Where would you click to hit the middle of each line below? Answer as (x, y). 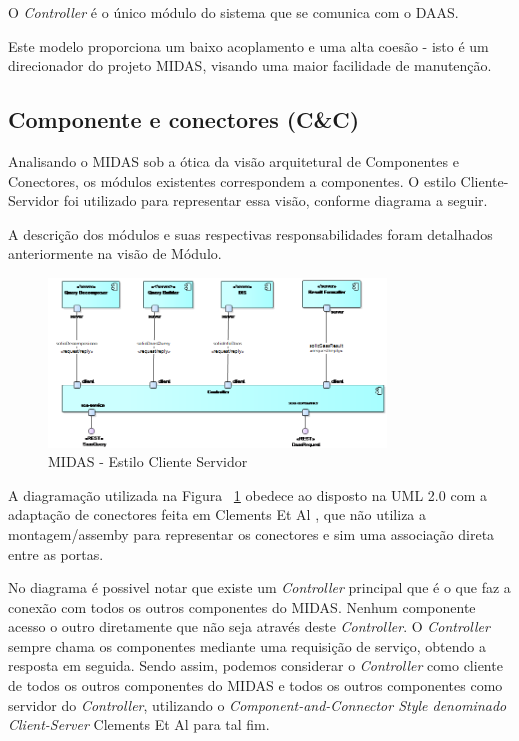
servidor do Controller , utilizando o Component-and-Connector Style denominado (257, 704)
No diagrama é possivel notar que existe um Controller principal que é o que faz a (259, 587)
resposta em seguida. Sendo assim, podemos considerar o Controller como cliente (255, 665)
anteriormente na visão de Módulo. (115, 253)
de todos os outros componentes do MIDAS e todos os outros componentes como (255, 685)
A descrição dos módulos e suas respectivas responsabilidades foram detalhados (250, 233)
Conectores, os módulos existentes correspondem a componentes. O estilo (232, 180)
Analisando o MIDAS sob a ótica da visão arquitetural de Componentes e (233, 160)
